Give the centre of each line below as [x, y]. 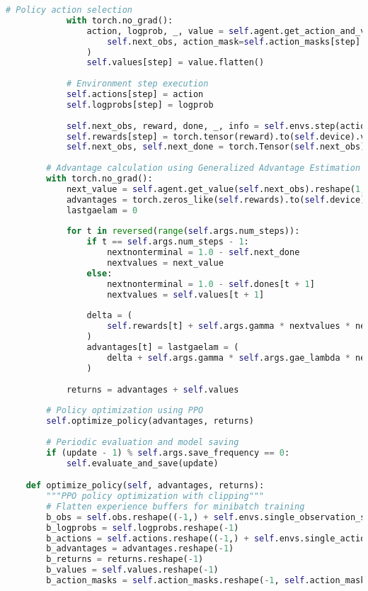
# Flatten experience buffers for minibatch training [176, 506]
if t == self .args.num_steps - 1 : [168, 242]
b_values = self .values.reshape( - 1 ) [132, 570]
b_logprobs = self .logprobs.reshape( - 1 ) [143, 528]
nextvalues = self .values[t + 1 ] [186, 294]
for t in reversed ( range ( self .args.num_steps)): [183, 231]
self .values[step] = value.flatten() [176, 63]
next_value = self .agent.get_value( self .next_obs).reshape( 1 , [216, 189]
